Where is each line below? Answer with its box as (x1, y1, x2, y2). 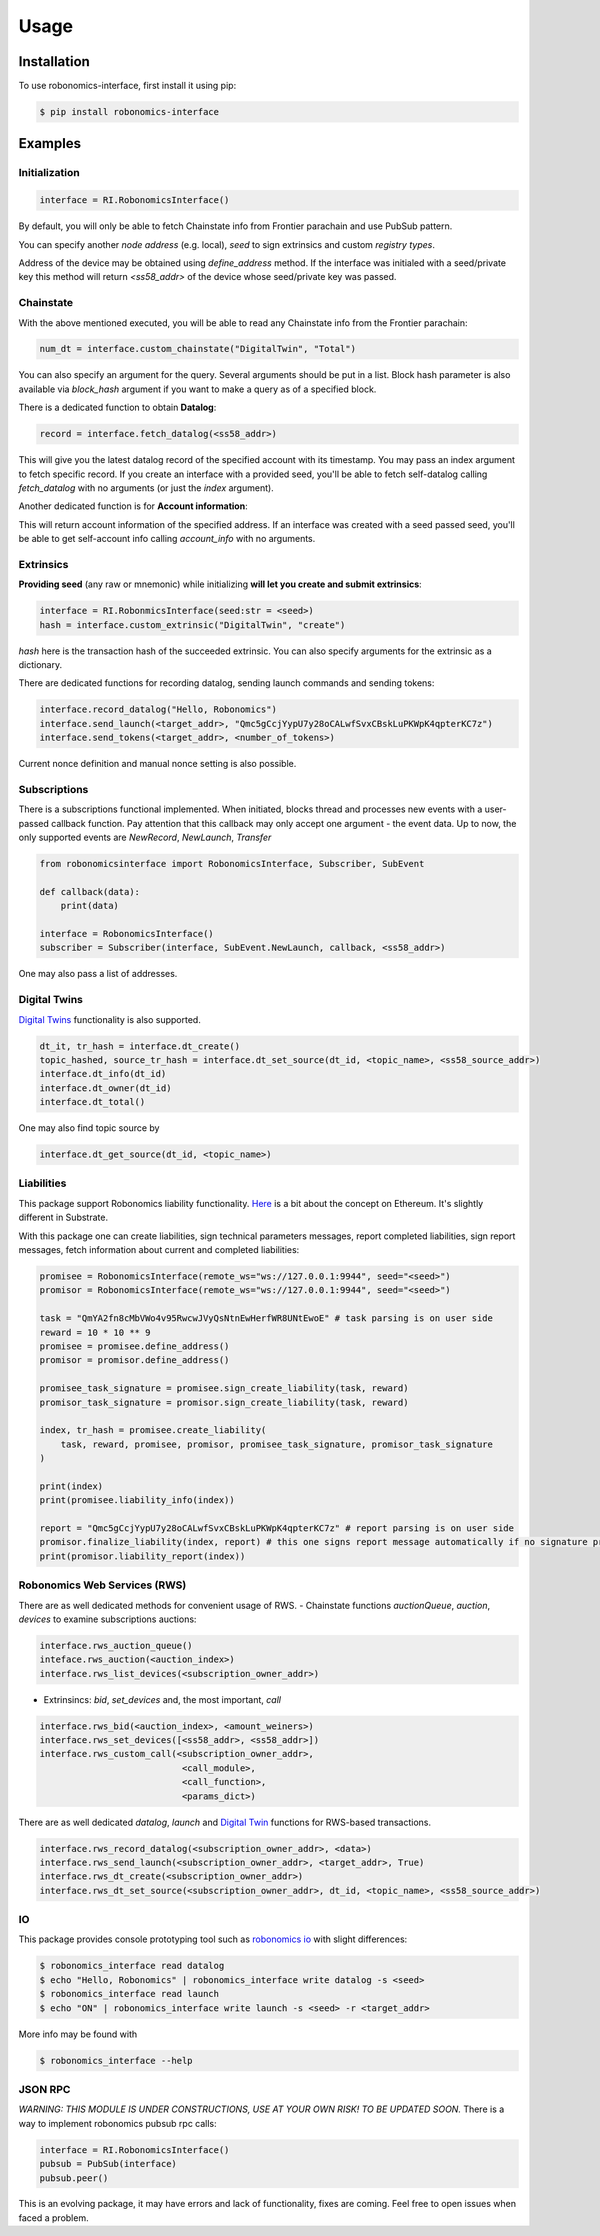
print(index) (39, 1480, 104, 1492)
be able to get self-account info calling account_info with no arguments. (18, 533, 316, 545)
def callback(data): (39, 886, 140, 897)
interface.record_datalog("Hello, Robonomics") (39, 704, 277, 715)
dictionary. (18, 659, 63, 671)
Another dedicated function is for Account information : (18, 500, 249, 512)
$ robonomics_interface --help (39, 2055, 194, 2066)
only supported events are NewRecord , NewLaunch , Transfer (18, 831, 272, 844)
